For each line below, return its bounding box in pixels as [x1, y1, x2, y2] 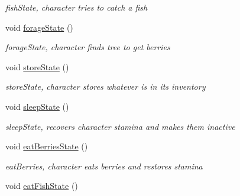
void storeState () [5, 60, 69, 73]
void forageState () [5, 21, 73, 33]
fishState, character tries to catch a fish [5, 1, 148, 13]
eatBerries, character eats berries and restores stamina [5, 159, 203, 172]
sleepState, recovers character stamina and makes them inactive [5, 120, 235, 132]
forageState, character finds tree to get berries [5, 41, 170, 53]
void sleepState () [5, 100, 69, 112]
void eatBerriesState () [5, 140, 88, 152]
